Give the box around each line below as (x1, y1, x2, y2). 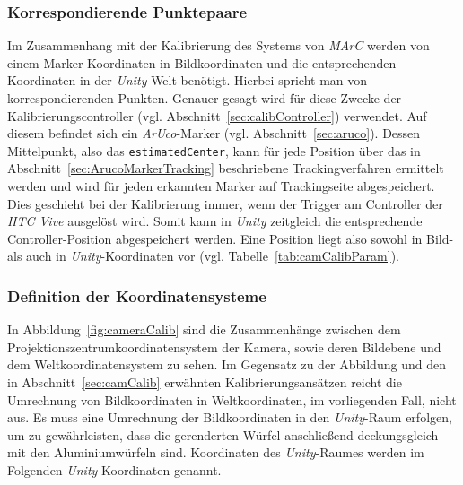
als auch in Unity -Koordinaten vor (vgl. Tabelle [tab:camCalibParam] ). (7, 247, 399, 265)
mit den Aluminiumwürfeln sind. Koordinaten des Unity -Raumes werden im (7, 443, 424, 462)
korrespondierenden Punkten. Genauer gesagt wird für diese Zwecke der (7, 89, 402, 107)
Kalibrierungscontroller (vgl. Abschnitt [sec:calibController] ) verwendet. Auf (7, 106, 427, 125)
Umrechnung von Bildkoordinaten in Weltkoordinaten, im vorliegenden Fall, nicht (7, 390, 457, 409)
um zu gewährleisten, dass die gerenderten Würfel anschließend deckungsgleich (7, 425, 439, 444)
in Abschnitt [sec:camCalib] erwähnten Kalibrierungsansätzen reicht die (7, 373, 402, 391)
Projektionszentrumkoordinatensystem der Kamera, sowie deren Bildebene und (7, 337, 441, 356)
